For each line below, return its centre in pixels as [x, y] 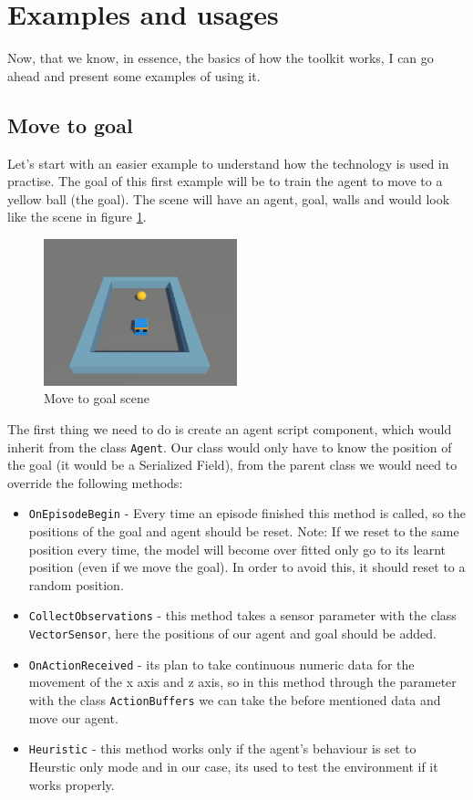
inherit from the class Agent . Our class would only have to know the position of [230, 447]
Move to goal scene [97, 398]
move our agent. [73, 717]
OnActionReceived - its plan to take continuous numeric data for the [221, 664]
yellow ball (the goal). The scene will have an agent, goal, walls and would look [229, 198]
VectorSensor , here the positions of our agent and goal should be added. [232, 634]
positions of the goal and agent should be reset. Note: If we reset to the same [244, 531]
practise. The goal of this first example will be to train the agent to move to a [225, 181]
